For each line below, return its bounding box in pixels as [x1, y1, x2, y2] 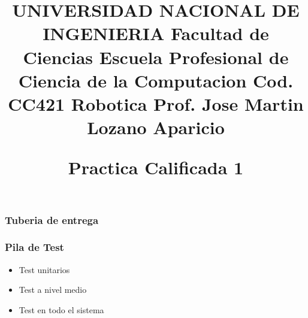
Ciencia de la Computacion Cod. [18, 68, 294, 92]
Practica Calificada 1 [68, 155, 244, 180]
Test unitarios [19, 263, 70, 275]
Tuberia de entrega [5, 212, 99, 227]
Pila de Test [5, 240, 64, 255]
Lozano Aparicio [87, 115, 225, 140]
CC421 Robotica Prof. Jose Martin [8, 91, 304, 116]
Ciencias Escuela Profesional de [23, 44, 289, 69]
